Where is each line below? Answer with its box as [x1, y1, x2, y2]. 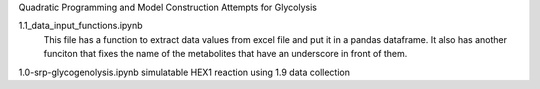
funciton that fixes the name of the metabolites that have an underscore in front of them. [43, 48, 408, 60]
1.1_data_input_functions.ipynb [18, 20, 144, 32]
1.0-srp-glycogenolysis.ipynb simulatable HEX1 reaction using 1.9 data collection [18, 66, 350, 78]
